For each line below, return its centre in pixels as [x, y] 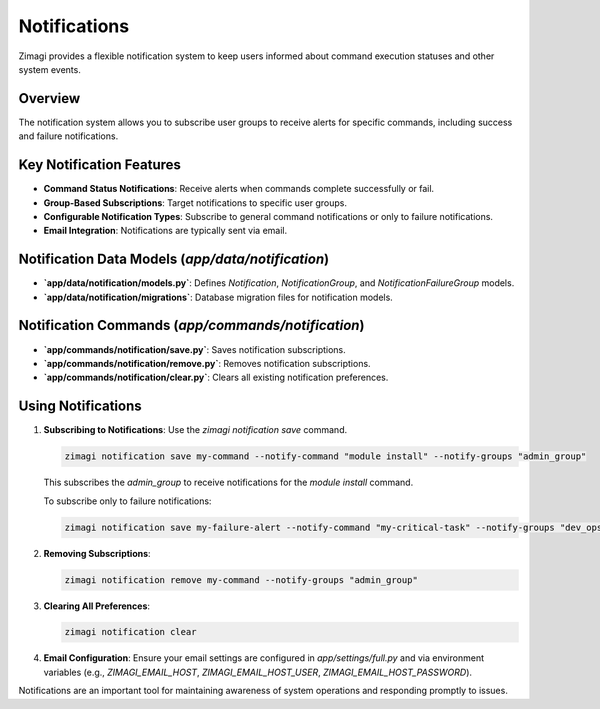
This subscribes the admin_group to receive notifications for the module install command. [228, 482]
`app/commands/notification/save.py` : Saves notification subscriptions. [195, 349]
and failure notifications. [68, 136]
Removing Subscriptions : [97, 553]
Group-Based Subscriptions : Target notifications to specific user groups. [195, 202]
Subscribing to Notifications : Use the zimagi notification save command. [195, 430]
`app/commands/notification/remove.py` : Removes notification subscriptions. [207, 363]
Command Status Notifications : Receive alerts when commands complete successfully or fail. [239, 189]
